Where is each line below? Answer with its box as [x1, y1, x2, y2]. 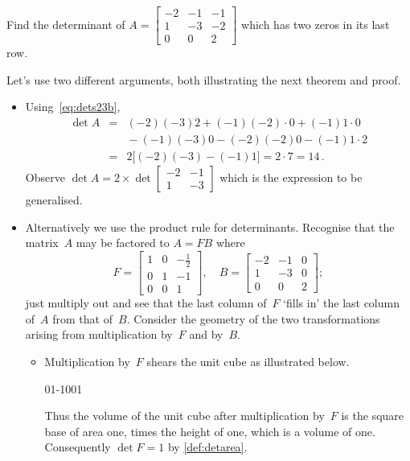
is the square [341, 407, 404, 424]
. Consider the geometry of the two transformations [126, 310, 380, 327]
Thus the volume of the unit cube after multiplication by [44, 407, 325, 424]
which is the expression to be [219, 168, 363, 185]
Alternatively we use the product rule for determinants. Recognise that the [25, 218, 395, 235]
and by [189, 326, 223, 343]
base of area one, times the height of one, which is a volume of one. [44, 422, 375, 439]
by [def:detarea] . [167, 438, 248, 455]
